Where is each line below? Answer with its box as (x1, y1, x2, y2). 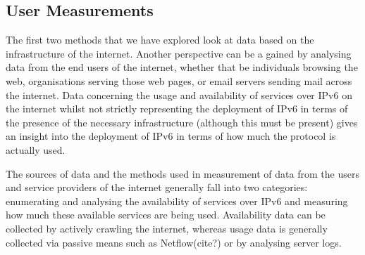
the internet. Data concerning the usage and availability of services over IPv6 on (6, 87, 352, 102)
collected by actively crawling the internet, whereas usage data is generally (6, 221, 328, 235)
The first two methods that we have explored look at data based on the (6, 32, 314, 47)
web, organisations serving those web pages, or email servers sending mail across (6, 73, 352, 88)
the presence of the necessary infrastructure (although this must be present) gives (6, 115, 358, 129)
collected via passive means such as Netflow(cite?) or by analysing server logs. (6, 235, 342, 249)
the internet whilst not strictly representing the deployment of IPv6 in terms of (6, 101, 348, 116)
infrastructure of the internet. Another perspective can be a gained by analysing (6, 46, 352, 60)
